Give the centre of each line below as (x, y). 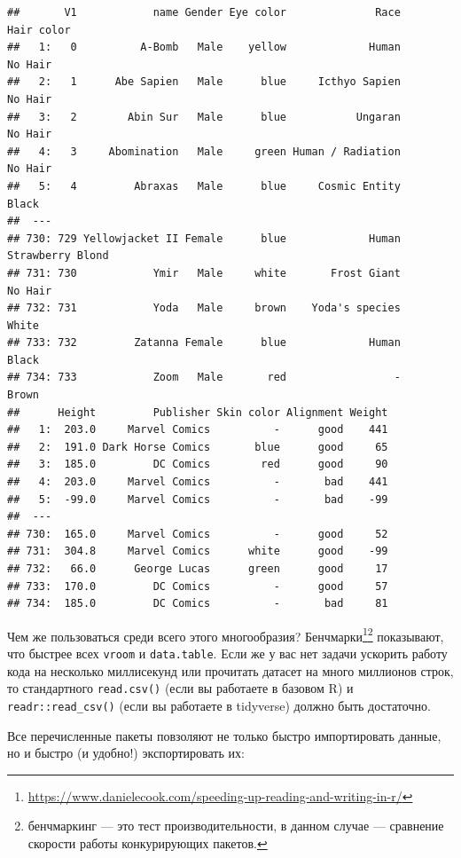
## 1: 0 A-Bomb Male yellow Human (204, 47)
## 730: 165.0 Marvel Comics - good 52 (198, 534)
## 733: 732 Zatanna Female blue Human (204, 343)
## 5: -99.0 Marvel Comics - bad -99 (198, 499)
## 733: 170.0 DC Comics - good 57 (198, 586)
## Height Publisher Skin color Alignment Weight (198, 412)
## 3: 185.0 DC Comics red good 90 (198, 464)
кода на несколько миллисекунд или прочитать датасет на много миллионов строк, (230, 670)
